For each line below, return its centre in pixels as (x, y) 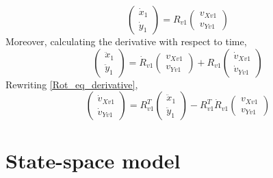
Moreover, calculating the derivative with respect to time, (126, 41)
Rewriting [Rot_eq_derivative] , (72, 84)
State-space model (93, 161)
